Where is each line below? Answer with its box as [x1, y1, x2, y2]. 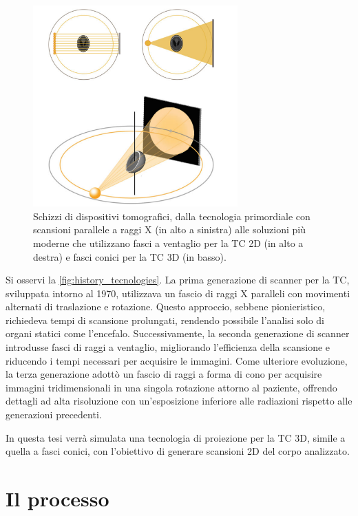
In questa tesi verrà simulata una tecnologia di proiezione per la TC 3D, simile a [6, 430, 346, 444]
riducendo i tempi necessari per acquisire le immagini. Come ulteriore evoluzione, [6, 353, 348, 367]
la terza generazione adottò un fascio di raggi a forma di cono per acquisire [6, 367, 322, 381]
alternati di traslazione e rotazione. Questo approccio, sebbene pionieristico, [6, 299, 326, 314]
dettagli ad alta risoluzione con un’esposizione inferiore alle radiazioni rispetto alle [6, 394, 352, 408]
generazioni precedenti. [6, 407, 102, 422]
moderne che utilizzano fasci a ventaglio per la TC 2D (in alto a [33, 235, 304, 250]
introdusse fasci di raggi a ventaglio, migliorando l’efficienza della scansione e [6, 340, 330, 354]
